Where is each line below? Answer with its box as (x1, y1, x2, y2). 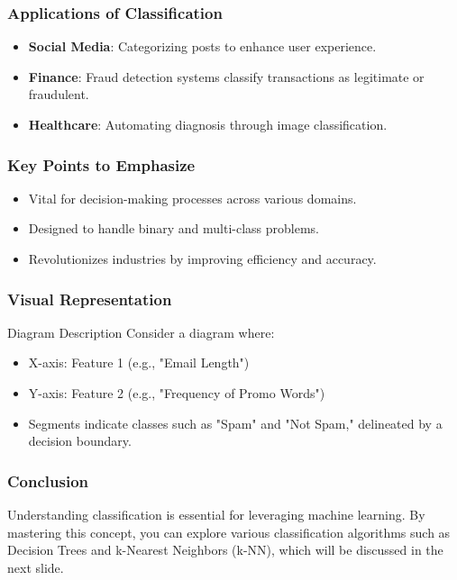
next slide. (7, 557, 64, 576)
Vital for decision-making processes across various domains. (28, 188, 357, 207)
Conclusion (7, 469, 88, 492)
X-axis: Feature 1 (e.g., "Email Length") (28, 353, 250, 372)
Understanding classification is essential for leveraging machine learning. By (7, 505, 425, 523)
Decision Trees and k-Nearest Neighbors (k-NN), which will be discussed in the (7, 540, 443, 559)
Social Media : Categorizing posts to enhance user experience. (28, 37, 377, 56)
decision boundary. (28, 431, 132, 450)
